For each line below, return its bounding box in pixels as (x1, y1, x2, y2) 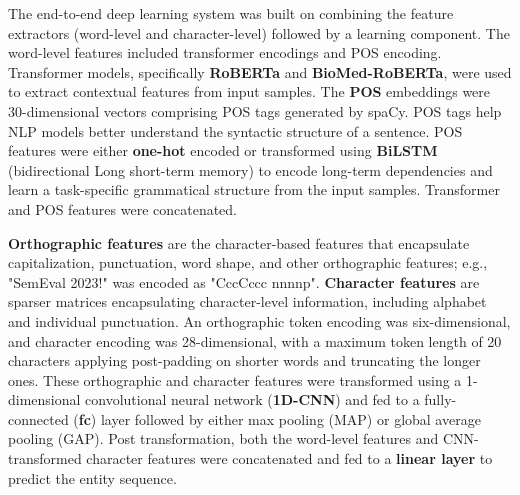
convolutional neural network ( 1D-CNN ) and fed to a (85, 389, 420, 410)
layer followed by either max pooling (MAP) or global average (100, 408, 481, 429)
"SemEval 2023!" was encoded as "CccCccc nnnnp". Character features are (8, 271, 480, 292)
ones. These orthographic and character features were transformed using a (8, 369, 462, 390)
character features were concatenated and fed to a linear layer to (86, 448, 493, 469)
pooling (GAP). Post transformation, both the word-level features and (8, 428, 439, 449)
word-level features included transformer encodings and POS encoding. (8, 42, 442, 63)
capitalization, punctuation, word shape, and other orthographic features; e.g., (8, 252, 488, 273)
